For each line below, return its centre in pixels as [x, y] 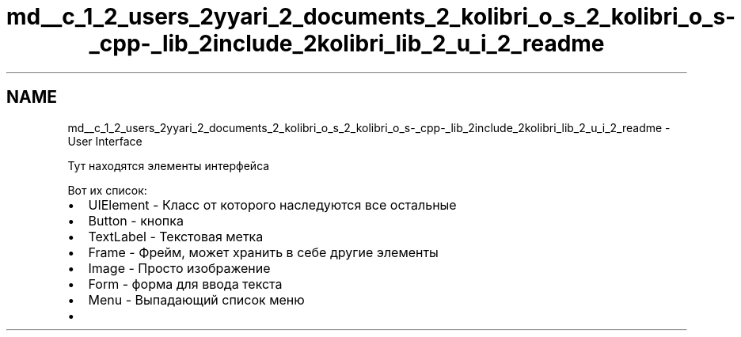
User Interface [105, 141]
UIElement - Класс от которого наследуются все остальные [272, 204]
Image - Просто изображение [179, 268]
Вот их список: [107, 190]
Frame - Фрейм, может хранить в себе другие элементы [263, 252]
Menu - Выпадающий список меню [196, 299]
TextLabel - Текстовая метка [176, 236]
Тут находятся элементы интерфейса [169, 165]
